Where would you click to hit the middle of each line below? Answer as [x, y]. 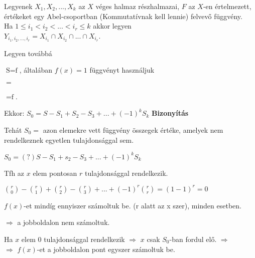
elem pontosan [55, 173]
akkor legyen [112, 26]
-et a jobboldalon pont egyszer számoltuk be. [106, 249]
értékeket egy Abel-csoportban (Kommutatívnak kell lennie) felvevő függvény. [123, 16]
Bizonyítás [170, 113]
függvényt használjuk [122, 70]
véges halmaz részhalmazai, [138, 6]
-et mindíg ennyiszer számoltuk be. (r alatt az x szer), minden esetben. [133, 205]
